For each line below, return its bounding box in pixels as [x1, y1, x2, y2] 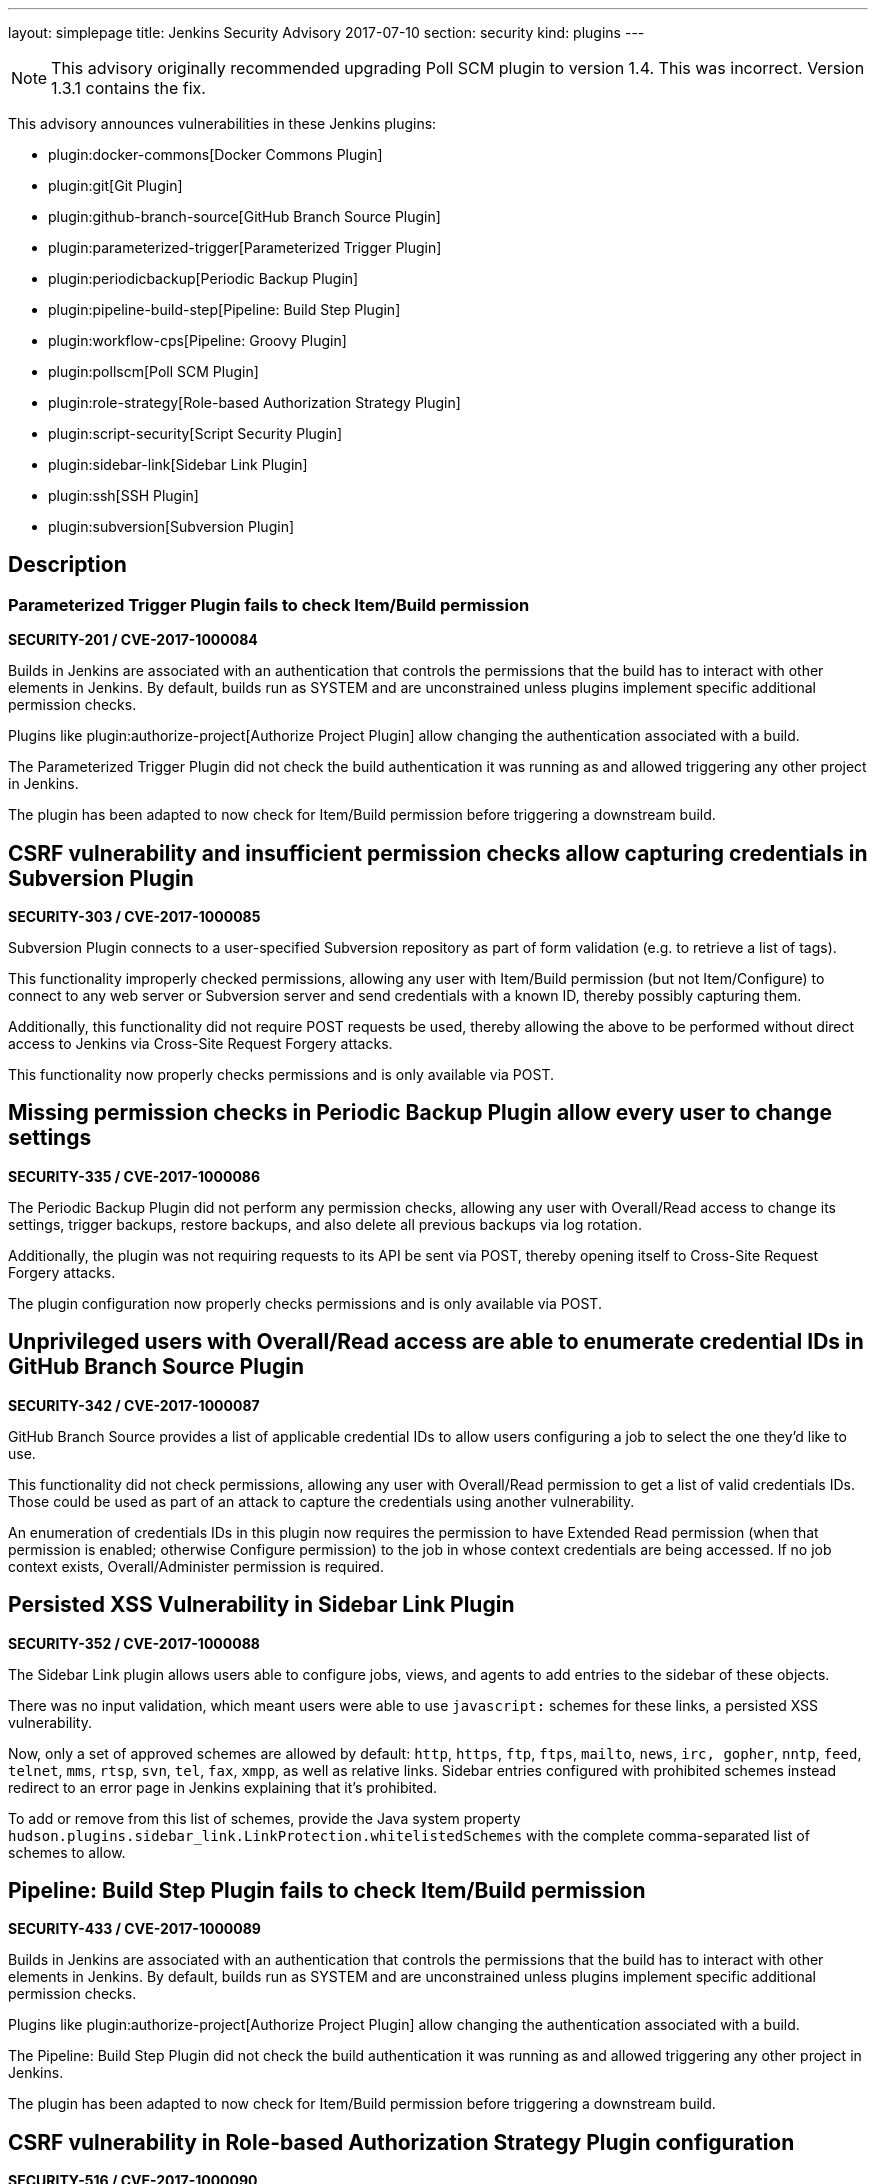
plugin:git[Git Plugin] [48, 177, 183, 194]
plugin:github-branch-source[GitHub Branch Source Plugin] [48, 208, 441, 225]
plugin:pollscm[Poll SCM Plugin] [48, 363, 259, 380]
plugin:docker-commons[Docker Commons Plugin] [48, 146, 383, 163]
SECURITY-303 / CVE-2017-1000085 [8, 908, 261, 926]
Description [8, 552, 127, 578]
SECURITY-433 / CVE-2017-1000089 [8, 1920, 261, 1938]
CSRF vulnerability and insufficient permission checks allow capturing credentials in [8, 840, 868, 866]
